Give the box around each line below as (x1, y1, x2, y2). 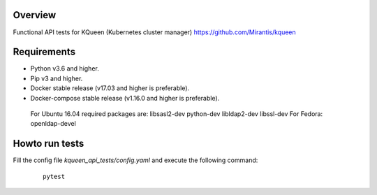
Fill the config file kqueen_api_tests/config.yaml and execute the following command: (13, 156, 258, 164)
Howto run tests (13, 138, 84, 150)
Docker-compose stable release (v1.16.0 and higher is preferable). (30, 94, 220, 102)
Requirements (13, 46, 76, 58)
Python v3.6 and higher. (30, 64, 99, 73)
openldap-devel (30, 120, 76, 128)
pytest (43, 172, 66, 180)
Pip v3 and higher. (30, 74, 83, 82)
